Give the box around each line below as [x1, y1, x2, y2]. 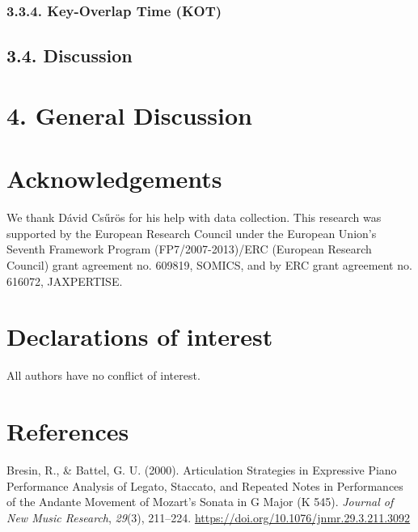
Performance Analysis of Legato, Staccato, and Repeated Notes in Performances [6, 477, 403, 494]
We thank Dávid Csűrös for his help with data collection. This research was [6, 209, 382, 226]
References [6, 415, 129, 447]
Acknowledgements [6, 162, 222, 195]
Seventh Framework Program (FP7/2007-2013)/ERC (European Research [6, 240, 372, 257]
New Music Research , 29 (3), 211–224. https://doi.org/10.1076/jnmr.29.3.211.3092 [6, 509, 411, 526]
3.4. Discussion [6, 43, 133, 68]
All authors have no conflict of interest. [6, 367, 201, 384]
